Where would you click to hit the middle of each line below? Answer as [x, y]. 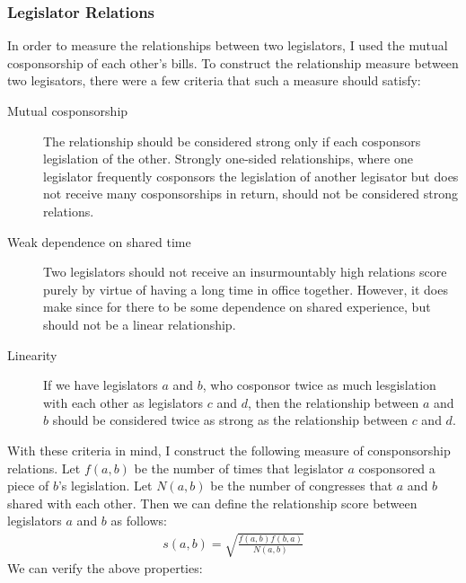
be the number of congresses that [302, 486]
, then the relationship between [333, 402]
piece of [28, 486]
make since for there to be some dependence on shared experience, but [237, 307]
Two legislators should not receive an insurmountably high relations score [245, 272]
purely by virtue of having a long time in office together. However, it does [246, 289]
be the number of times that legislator [239, 468]
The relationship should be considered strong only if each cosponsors [232, 141]
